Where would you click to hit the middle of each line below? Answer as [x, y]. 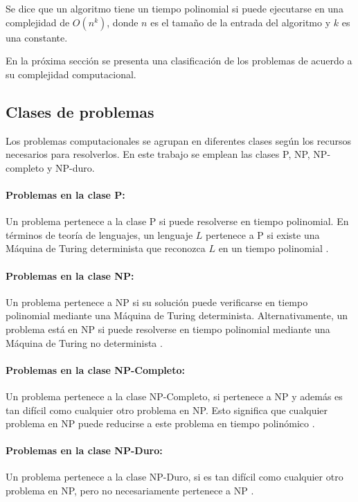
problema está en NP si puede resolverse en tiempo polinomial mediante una [168, 329]
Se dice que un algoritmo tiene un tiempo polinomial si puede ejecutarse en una [174, 8]
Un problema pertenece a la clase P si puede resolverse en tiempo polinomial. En [177, 221]
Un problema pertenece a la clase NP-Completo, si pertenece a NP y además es [174, 396]
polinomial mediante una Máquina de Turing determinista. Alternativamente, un [177, 315]
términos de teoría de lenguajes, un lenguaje [99, 234]
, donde [123, 22]
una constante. [37, 37]
